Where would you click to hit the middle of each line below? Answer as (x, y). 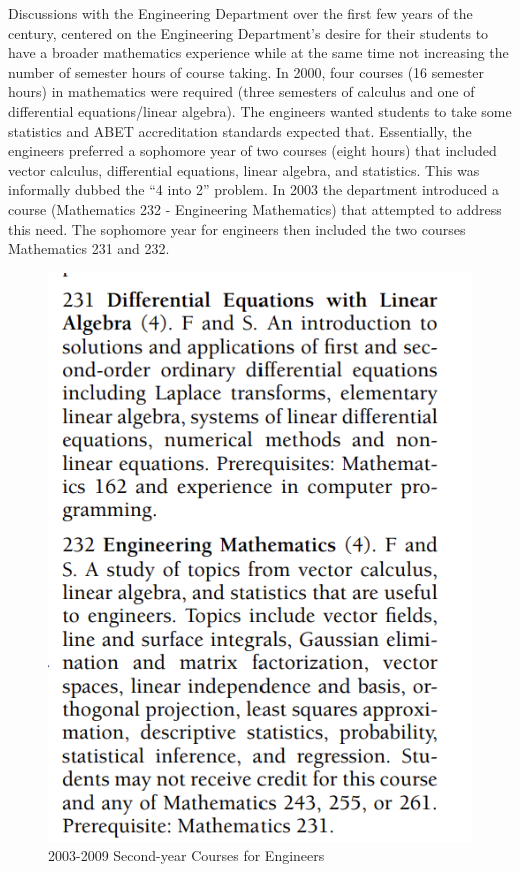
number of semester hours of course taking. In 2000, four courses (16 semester (246, 71)
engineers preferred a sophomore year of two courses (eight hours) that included (252, 150)
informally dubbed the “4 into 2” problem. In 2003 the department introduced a (253, 189)
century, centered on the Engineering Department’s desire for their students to (248, 32)
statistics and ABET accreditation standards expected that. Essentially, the (240, 130)
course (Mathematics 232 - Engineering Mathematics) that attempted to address (255, 208)
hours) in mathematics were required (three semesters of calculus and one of (241, 91)
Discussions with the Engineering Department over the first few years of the (240, 13)
